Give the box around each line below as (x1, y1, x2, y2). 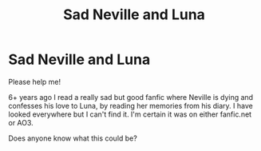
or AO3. (8, 117, 34, 127)
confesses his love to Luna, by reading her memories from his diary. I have (8, 101, 253, 110)
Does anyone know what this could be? (8, 133, 137, 143)
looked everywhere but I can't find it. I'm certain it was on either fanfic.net (8, 109, 252, 119)
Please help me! (8, 77, 61, 86)
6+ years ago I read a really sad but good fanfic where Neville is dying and (8, 92, 254, 101)
